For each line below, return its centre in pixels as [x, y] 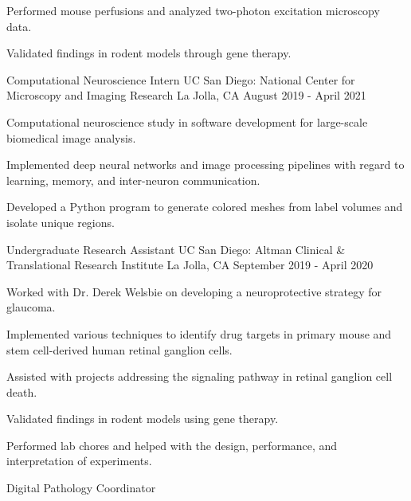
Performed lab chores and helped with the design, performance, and [172, 445]
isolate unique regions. [61, 222]
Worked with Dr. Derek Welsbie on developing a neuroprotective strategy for [194, 291]
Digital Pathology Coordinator [81, 488]
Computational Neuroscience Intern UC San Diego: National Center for [181, 79]
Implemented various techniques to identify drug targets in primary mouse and [199, 333]
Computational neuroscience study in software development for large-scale [187, 121]
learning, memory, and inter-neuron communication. [133, 180]
